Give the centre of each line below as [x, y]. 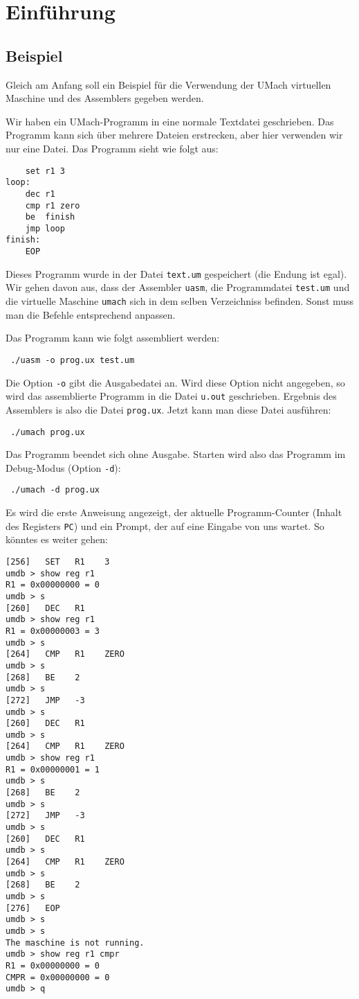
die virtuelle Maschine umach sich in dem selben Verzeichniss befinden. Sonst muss [180, 301]
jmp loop [45, 228]
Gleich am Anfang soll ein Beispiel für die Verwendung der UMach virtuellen [168, 84]
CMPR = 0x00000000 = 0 [58, 977]
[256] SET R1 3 [58, 562]
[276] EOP [33, 908]
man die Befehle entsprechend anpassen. [91, 314]
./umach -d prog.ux [55, 490]
